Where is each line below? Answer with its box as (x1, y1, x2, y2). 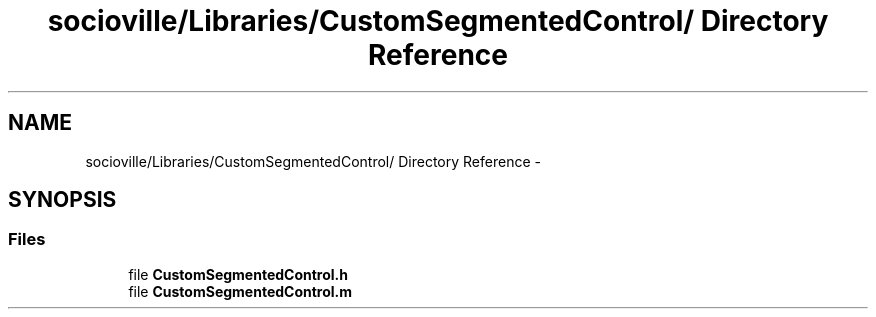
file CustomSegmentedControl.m (128, 282, 353, 300)
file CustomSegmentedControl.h (128, 265, 348, 283)
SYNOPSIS (8, 187, 117, 213)
